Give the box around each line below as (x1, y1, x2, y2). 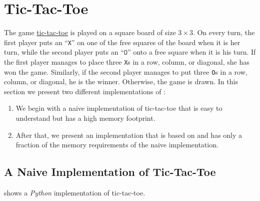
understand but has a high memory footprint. (15, 113, 155, 123)
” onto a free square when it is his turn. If (127, 47, 256, 57)
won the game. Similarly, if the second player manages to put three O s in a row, (4, 66, 247, 77)
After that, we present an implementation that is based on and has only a (15, 129, 242, 140)
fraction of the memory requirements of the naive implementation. (15, 139, 218, 150)
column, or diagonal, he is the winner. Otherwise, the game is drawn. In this (4, 76, 238, 87)
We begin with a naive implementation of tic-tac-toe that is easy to (15, 103, 222, 113)
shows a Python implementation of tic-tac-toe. (4, 187, 145, 198)
